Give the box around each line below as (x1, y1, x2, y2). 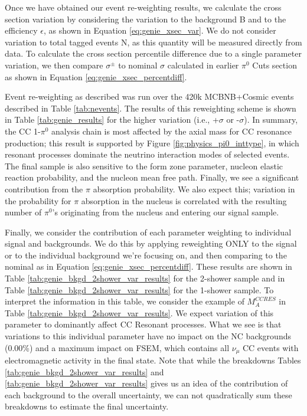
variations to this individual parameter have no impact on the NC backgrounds (5, 330, 291, 342)
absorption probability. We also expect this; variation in (93, 182, 295, 195)
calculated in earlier (167, 58, 239, 71)
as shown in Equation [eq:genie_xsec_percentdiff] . (5, 70, 187, 83)
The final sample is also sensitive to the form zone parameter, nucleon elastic (5, 159, 283, 172)
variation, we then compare (5, 58, 103, 71)
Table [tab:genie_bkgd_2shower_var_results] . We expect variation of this (5, 306, 274, 319)
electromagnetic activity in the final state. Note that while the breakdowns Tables (5, 354, 301, 366)
